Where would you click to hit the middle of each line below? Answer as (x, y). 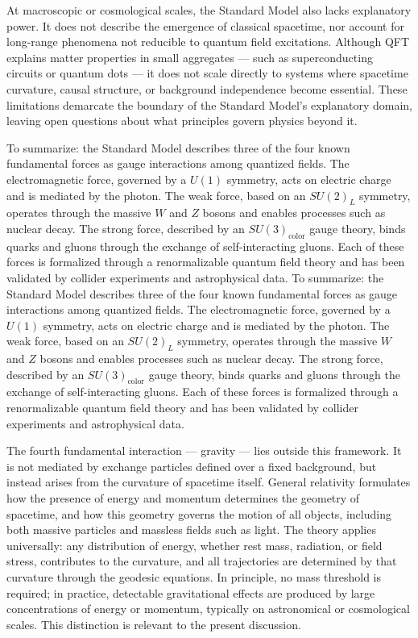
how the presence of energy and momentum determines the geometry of (183, 498)
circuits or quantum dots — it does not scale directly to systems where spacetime (207, 73)
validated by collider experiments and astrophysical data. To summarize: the (195, 277)
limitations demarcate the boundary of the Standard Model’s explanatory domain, (209, 104)
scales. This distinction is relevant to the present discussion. (154, 624)
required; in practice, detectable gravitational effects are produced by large (191, 592)
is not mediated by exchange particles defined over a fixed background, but (192, 466)
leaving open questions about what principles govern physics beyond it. (182, 121)
